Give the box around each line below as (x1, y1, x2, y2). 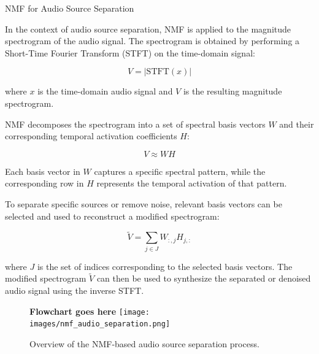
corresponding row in (5, 177, 84, 190)
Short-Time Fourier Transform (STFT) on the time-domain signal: (5, 46, 255, 59)
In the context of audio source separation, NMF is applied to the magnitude (5, 22, 291, 35)
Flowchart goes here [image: (29, 304, 150, 317)
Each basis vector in (5, 164, 80, 177)
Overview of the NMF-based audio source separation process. (29, 337, 259, 350)
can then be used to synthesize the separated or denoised (96, 272, 311, 285)
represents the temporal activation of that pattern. (96, 177, 287, 190)
